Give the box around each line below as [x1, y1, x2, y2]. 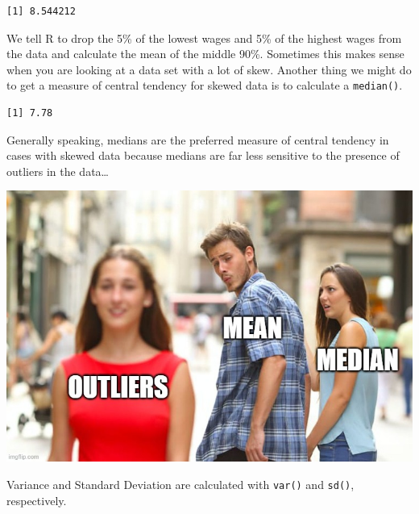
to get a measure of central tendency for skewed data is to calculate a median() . [6, 77, 403, 94]
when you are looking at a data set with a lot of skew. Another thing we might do [6, 61, 412, 77]
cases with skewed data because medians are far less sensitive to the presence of [6, 147, 400, 164]
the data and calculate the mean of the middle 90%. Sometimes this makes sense [6, 45, 404, 62]
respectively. [6, 491, 67, 508]
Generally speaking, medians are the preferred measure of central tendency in [6, 131, 389, 148]
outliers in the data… [6, 162, 109, 179]
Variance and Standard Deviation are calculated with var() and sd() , [6, 476, 355, 492]
